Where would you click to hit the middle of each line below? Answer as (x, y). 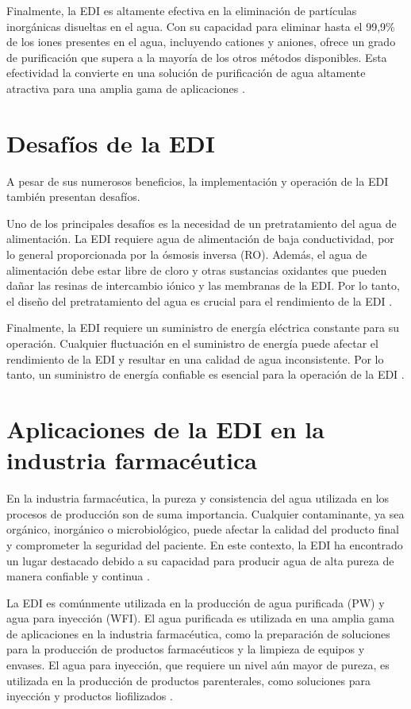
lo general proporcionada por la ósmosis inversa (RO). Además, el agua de (187, 254)
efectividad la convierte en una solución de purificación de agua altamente (186, 73)
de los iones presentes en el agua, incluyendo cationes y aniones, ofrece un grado (201, 42)
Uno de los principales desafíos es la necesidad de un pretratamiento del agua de (202, 223)
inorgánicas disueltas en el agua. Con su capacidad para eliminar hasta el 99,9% (201, 26)
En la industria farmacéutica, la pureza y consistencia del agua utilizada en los (198, 498)
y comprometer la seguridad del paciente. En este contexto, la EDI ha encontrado (205, 544)
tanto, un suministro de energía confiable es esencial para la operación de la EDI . (205, 374)
